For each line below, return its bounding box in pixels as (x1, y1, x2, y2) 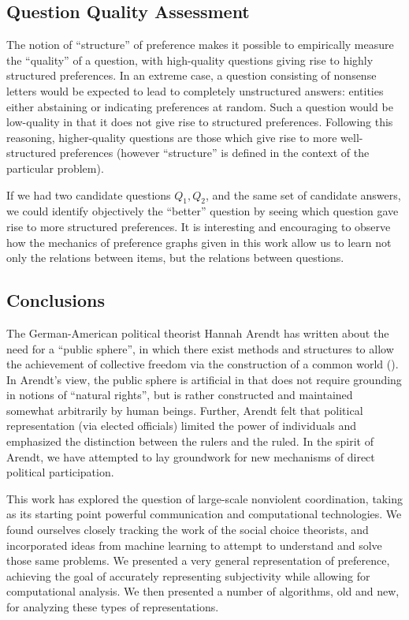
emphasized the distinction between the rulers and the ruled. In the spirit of (6, 433, 374, 450)
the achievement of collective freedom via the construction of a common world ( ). (6, 356, 399, 372)
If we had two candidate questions (6, 186, 171, 203)
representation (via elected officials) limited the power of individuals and (6, 417, 357, 434)
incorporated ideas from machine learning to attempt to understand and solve (6, 536, 382, 553)
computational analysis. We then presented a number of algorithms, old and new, (6, 583, 400, 599)
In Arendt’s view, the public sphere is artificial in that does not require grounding (6, 371, 402, 387)
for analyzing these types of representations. (6, 599, 219, 615)
